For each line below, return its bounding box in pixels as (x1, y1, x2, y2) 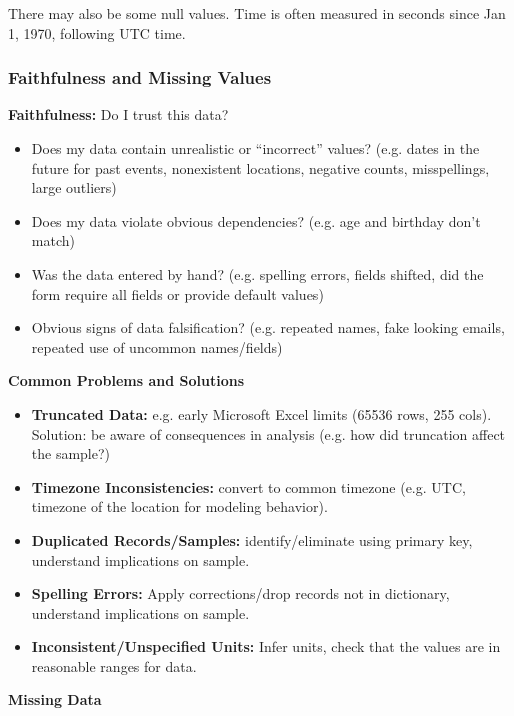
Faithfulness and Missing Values (8, 65, 272, 90)
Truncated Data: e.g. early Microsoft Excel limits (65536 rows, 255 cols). (31, 403, 492, 424)
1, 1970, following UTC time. (8, 22, 186, 43)
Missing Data (8, 689, 102, 710)
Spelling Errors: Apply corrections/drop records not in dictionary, (31, 583, 450, 604)
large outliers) (31, 177, 117, 198)
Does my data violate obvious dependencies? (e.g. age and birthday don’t (31, 210, 481, 231)
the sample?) (31, 443, 111, 464)
